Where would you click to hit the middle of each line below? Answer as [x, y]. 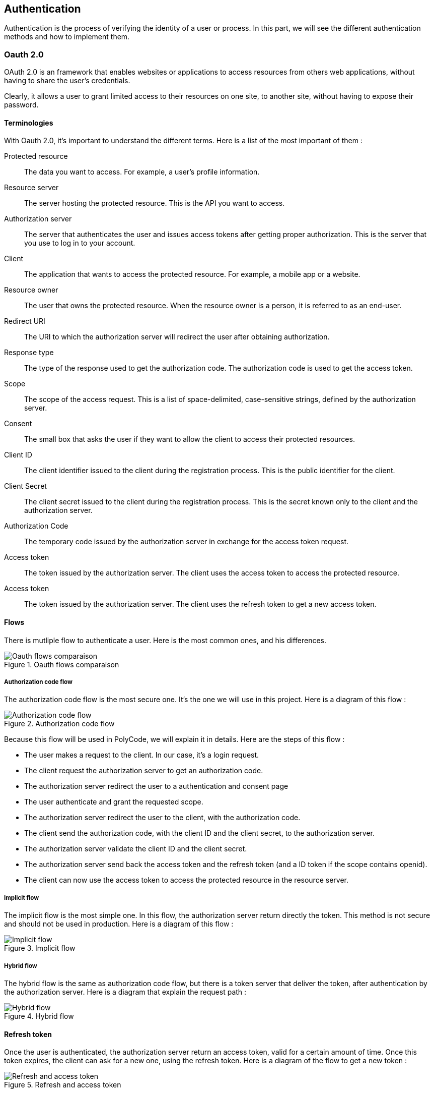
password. [21, 105]
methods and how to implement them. [67, 37]
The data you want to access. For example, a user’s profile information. [142, 172]
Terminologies [29, 123]
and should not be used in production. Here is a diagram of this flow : [119, 924]
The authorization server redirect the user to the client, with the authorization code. [162, 818]
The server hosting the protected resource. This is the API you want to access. [155, 203]
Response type [29, 353]
